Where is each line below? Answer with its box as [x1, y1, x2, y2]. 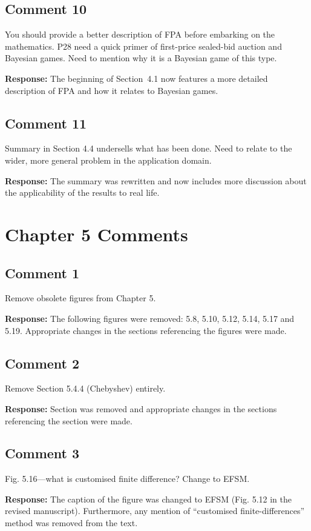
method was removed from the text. [5, 516, 138, 529]
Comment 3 [5, 444, 80, 463]
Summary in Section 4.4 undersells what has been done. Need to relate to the [5, 142, 292, 155]
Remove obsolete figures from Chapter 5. [5, 292, 156, 304]
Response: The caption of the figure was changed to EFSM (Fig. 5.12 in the [5, 492, 292, 505]
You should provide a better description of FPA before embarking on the [5, 28, 275, 41]
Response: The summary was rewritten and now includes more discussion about [5, 174, 307, 187]
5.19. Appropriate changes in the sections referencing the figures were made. [5, 324, 287, 336]
